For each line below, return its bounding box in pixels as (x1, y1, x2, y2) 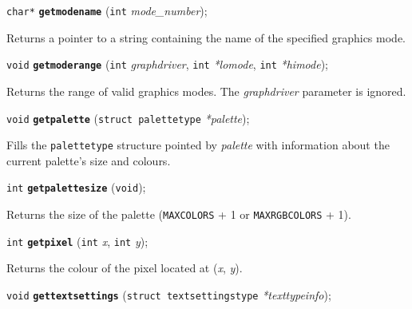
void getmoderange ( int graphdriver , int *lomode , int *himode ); (6, 56, 328, 73)
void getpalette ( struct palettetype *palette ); (6, 109, 250, 126)
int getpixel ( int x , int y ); (6, 232, 149, 249)
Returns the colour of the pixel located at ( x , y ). (6, 259, 243, 276)
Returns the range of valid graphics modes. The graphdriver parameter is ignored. (6, 82, 406, 99)
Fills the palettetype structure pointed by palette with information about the (6, 137, 390, 153)
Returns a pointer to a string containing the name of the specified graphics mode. (6, 29, 406, 46)
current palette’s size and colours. (6, 152, 171, 168)
